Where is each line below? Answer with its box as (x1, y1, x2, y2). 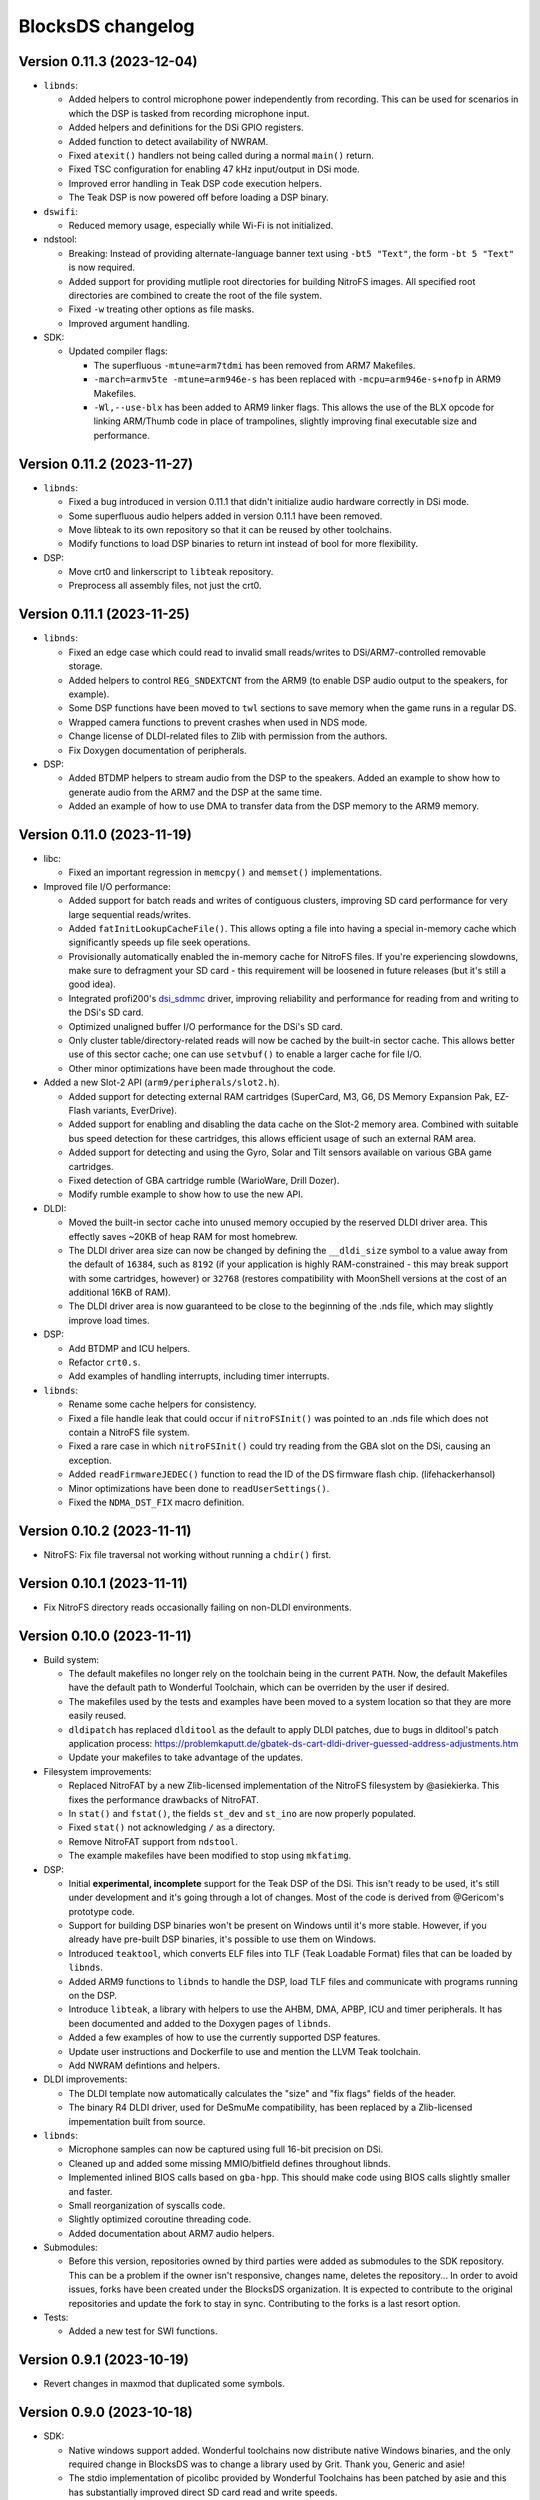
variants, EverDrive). (93, 1105, 177, 1116)
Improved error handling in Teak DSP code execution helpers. (68, 177, 322, 189)
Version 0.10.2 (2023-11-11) (18, 1522, 192, 1539)
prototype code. (68, 1905, 135, 1917)
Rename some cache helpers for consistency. (68, 1398, 257, 1410)
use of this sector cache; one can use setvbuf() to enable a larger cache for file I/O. (68, 1048, 422, 1060)
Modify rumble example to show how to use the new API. (68, 1188, 304, 1200)
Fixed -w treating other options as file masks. (68, 303, 255, 315)
